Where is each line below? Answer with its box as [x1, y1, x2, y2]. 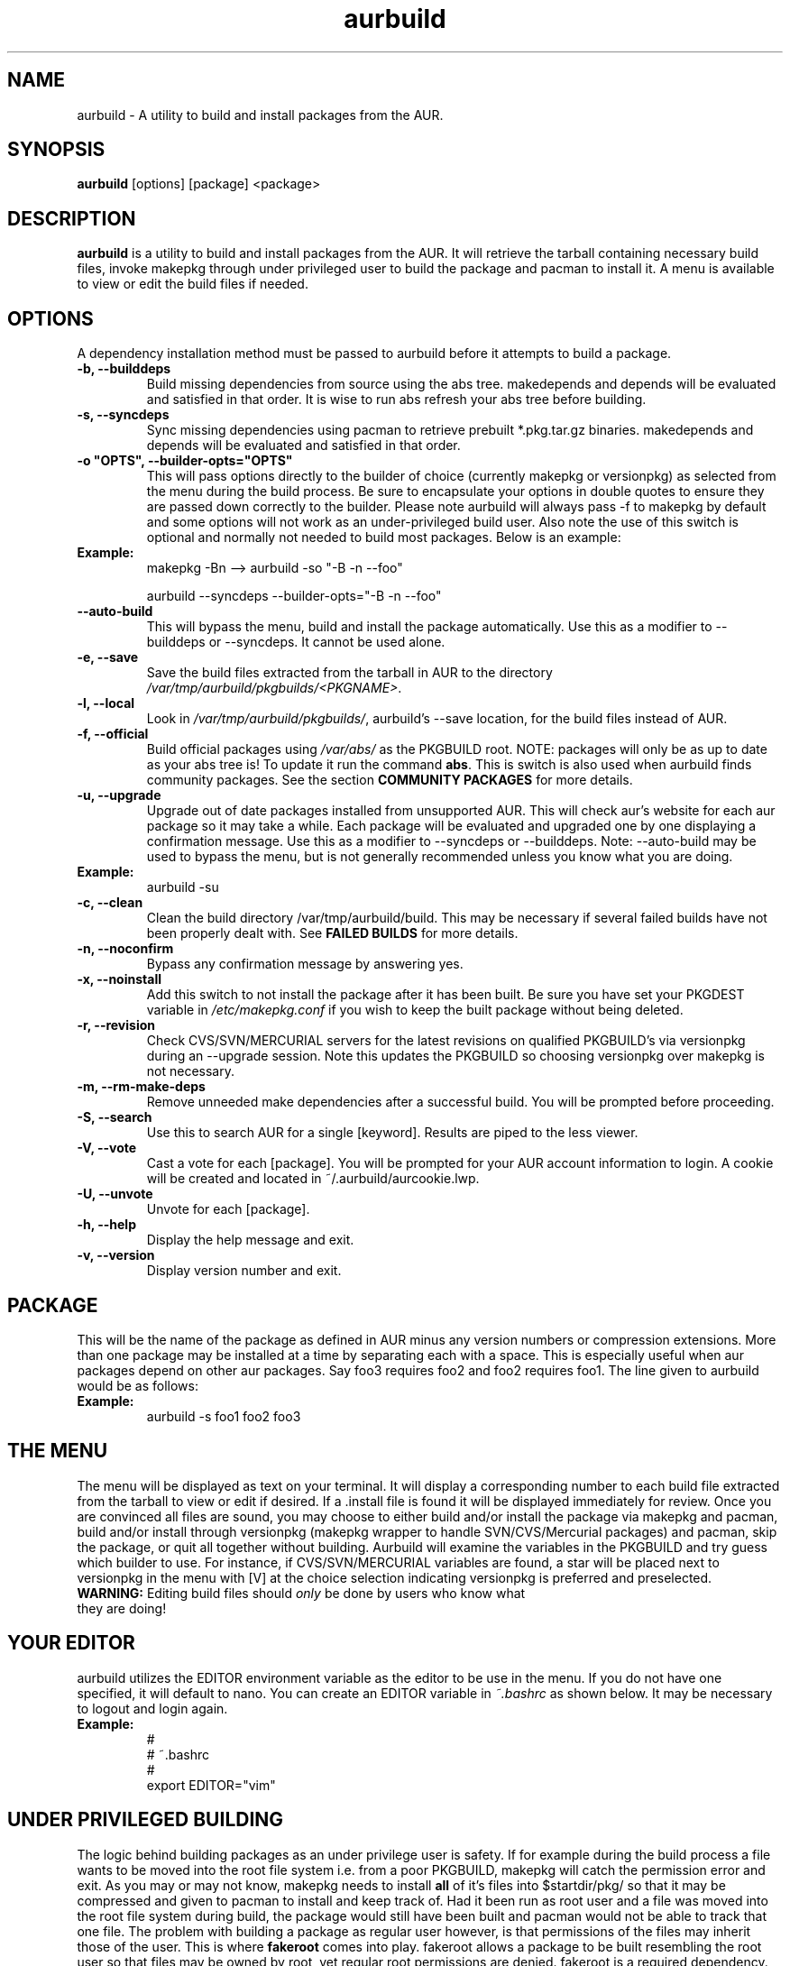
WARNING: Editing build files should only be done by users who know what [77, 1585, 526, 1601]
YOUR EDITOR [7, 1631, 135, 1655]
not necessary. [146, 1063, 234, 1079]
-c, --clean [77, 895, 143, 911]
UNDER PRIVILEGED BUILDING [7, 1808, 284, 1832]
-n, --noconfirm [77, 941, 174, 957]
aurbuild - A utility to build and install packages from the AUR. [77, 106, 444, 123]
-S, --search [77, 1109, 152, 1125]
